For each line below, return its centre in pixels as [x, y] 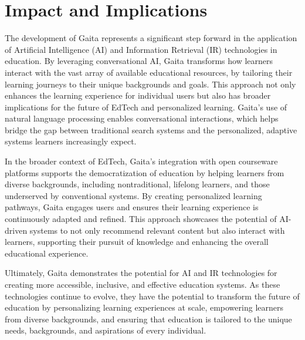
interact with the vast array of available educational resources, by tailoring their [149, 72]
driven [16, 230]
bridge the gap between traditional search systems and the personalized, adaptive [151, 129]
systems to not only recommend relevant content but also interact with [157, 230]
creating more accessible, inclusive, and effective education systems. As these [143, 284]
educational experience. [47, 253]
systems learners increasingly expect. [71, 141]
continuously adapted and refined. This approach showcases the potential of [141, 219]
